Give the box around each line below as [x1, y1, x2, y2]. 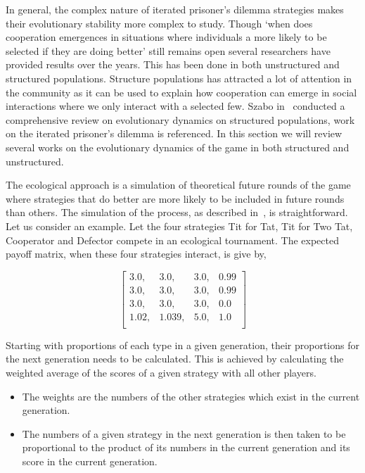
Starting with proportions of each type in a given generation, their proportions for [6, 337, 359, 352]
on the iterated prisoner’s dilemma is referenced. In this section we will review [6, 126, 342, 141]
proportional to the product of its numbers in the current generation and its [22, 440, 350, 455]
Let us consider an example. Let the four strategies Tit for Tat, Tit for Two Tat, [6, 218, 353, 233]
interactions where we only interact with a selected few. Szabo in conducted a [6, 99, 345, 113]
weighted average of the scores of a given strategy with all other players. [6, 365, 316, 380]
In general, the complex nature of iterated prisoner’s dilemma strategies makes [6, 2, 344, 16]
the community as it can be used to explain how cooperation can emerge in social [6, 84, 357, 99]
